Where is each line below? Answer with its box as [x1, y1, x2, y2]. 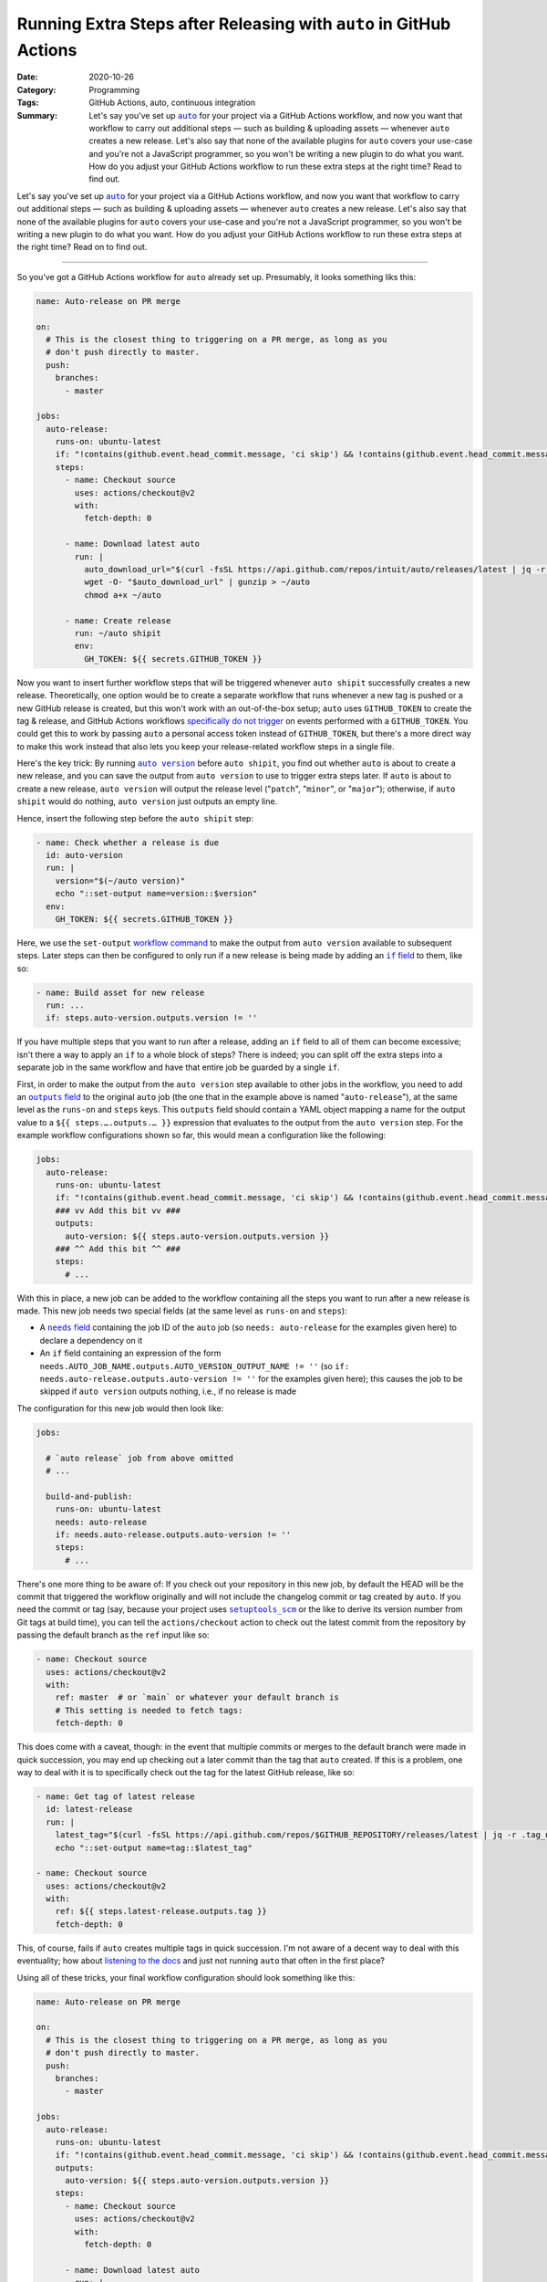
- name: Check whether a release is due [36, 837, 219, 848]
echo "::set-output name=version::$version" [55, 888, 258, 899]
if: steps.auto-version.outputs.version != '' [46, 1013, 258, 1023]
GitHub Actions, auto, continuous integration [88, 97, 256, 109]
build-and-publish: [46, 1491, 133, 1502]
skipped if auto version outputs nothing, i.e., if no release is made [39, 1386, 297, 1397]
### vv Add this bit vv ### [55, 1205, 181, 1216]
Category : [16, 84, 57, 95]
